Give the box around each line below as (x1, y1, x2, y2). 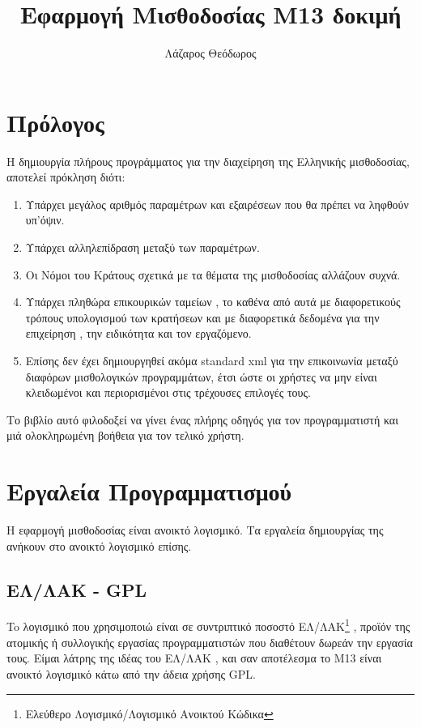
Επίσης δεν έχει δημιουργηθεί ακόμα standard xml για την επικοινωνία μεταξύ (25, 352, 398, 368)
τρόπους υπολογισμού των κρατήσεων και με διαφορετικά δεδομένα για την (25, 309, 380, 326)
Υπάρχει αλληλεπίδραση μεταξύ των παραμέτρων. (25, 239, 260, 256)
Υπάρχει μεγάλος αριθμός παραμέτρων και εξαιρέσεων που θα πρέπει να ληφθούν (25, 195, 409, 212)
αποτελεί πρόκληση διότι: (6, 168, 125, 185)
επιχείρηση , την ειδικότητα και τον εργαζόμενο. (25, 325, 252, 342)
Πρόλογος (6, 105, 104, 138)
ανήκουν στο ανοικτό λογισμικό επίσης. (6, 537, 192, 554)
